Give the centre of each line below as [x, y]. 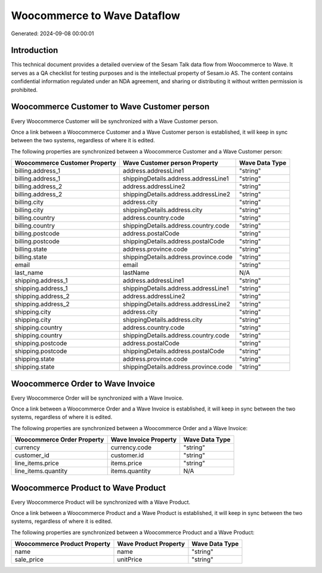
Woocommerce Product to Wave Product [89, 488]
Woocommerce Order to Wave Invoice [83, 383]
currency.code [131, 448]
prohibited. [24, 90]
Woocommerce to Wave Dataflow [95, 16]
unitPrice [130, 560]
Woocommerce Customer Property [65, 163]
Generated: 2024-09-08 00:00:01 [52, 33]
